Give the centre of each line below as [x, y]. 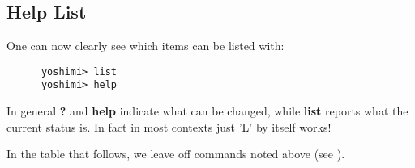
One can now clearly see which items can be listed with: [145, 46]
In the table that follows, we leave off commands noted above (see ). [176, 154]
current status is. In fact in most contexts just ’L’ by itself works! [169, 126]
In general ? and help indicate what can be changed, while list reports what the [207, 111]
